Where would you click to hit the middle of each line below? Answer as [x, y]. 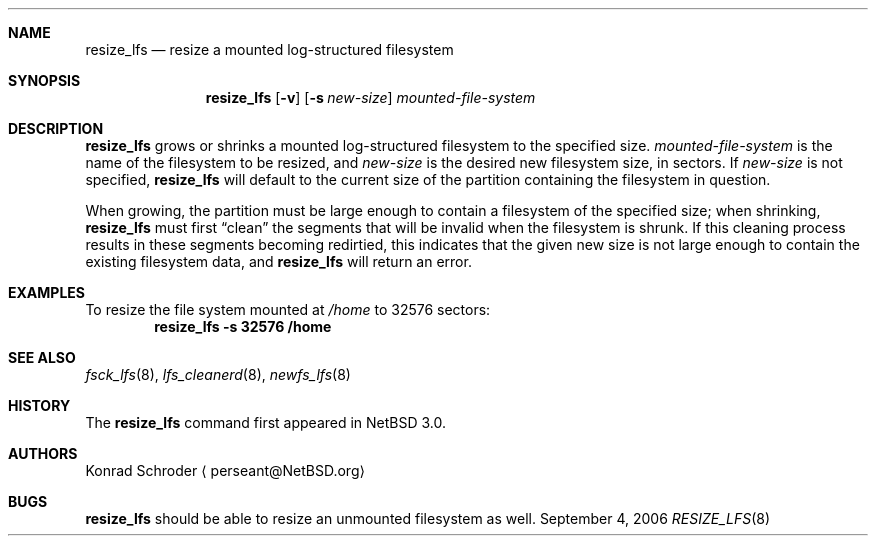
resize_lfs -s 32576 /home [243, 326]
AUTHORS [43, 453]
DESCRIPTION [56, 128]
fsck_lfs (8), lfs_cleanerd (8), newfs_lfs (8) [218, 374]
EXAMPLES [46, 292]
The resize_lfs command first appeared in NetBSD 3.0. [266, 422]
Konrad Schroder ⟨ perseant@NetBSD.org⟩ [225, 470]
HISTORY [39, 405]
